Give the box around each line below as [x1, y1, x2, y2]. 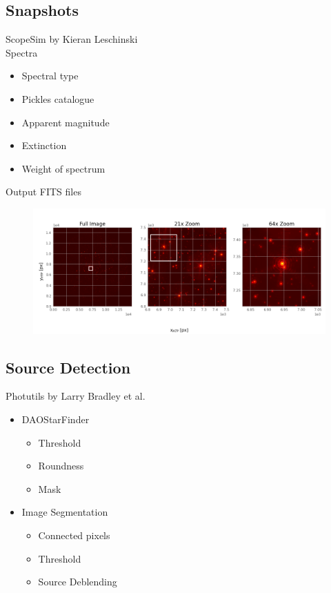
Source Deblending [38, 574, 117, 589]
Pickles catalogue [21, 91, 94, 106]
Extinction [21, 138, 67, 153]
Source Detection [6, 356, 131, 378]
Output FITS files [6, 184, 81, 199]
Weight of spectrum [21, 161, 106, 175]
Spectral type [21, 68, 79, 83]
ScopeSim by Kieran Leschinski [6, 32, 138, 46]
